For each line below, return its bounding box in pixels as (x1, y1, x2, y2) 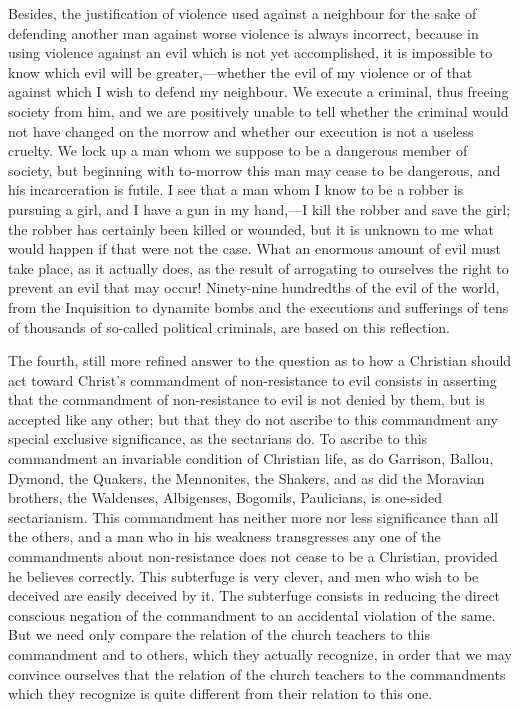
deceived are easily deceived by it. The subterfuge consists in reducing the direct (8, 585, 501, 606)
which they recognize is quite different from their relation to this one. (8, 683, 433, 704)
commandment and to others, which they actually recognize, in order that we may (8, 644, 512, 664)
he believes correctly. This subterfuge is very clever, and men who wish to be (8, 565, 479, 586)
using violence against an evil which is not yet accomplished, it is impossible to (8, 42, 493, 63)
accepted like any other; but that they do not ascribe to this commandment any (8, 408, 498, 429)
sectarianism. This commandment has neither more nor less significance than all (8, 506, 499, 527)
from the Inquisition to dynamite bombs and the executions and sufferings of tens (8, 296, 509, 317)
